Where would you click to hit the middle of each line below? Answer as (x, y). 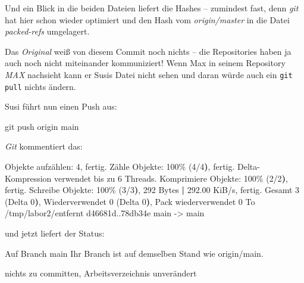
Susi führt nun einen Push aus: (61, 106)
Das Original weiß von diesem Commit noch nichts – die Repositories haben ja (148, 51)
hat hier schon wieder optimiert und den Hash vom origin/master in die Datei (147, 19)
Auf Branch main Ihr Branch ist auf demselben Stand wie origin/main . (134, 253)
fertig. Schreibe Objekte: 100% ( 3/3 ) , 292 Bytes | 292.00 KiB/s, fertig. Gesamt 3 (152, 190)
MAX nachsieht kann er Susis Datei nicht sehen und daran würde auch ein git (149, 74)
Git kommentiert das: (44, 146)
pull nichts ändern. (40, 86)
